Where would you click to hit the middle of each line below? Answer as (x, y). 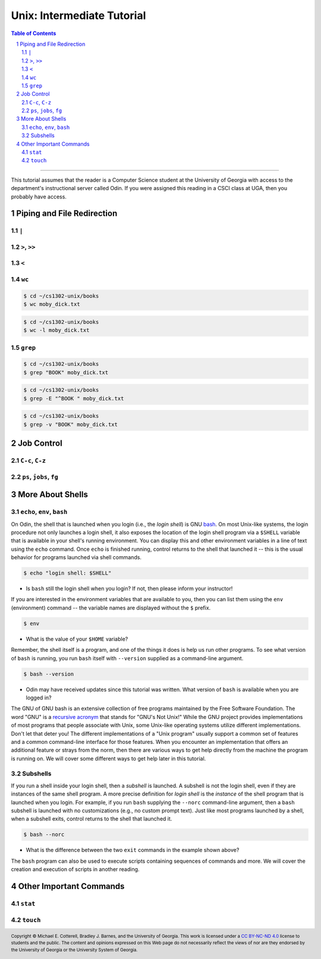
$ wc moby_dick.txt (52, 304)
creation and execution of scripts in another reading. (75, 869)
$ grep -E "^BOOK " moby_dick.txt (74, 398)
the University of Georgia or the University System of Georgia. (74, 950)
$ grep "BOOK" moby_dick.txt (66, 372)
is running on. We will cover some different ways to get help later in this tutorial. (108, 758)
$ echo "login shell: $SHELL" (67, 573)
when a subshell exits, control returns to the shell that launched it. (92, 819)
